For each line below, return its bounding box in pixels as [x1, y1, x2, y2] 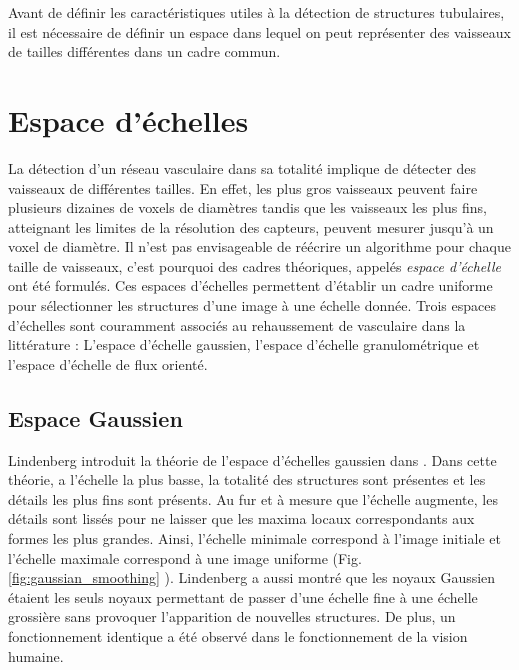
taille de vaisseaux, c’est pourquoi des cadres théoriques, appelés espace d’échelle [8, 255, 501, 276]
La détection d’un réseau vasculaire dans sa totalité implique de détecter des [8, 157, 477, 178]
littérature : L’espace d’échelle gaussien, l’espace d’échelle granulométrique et [8, 334, 480, 355]
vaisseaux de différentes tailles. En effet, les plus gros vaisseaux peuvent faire [8, 177, 478, 198]
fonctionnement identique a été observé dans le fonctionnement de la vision [8, 625, 468, 646]
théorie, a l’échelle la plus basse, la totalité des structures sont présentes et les [8, 469, 486, 490]
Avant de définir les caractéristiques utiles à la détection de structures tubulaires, [8, 2, 505, 22]
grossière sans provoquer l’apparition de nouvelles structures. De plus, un [8, 606, 456, 627]
